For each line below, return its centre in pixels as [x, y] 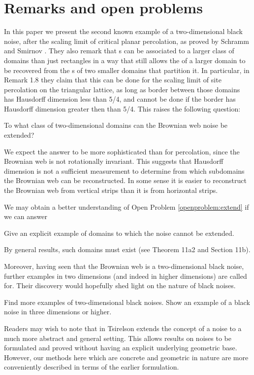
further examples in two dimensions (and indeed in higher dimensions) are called [126, 276]
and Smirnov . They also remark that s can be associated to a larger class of [119, 51]
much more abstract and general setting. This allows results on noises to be [118, 338]
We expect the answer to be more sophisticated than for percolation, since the [122, 151]
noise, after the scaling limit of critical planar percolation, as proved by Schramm [127, 41]
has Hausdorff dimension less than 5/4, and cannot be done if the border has [120, 99]
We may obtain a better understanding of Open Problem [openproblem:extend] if [127, 206]
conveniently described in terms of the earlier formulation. [92, 367]
